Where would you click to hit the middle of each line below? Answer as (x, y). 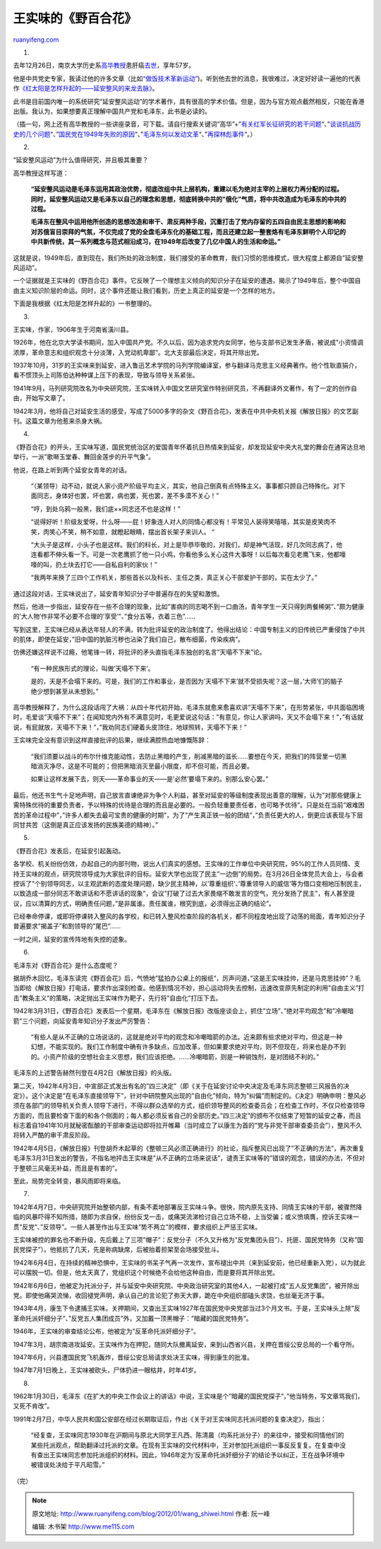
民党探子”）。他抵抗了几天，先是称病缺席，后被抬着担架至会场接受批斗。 (118, 1250)
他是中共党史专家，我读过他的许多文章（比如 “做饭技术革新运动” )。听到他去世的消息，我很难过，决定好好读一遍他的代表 (187, 78)
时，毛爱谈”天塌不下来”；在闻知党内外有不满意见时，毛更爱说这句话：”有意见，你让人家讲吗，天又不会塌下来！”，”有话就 (188, 717)
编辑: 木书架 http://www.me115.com (83, 1526)
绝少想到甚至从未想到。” (65, 691)
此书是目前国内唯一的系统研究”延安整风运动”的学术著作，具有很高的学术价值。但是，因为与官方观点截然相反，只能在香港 (189, 101)
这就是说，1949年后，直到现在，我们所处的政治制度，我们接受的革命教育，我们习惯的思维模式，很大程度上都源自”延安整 (188, 257)
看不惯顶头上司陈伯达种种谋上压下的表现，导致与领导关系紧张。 (106, 375)
